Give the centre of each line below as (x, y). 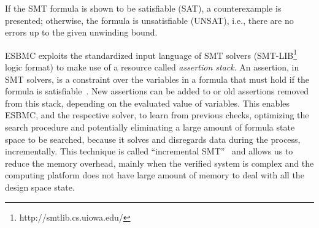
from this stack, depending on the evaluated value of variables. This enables (148, 103)
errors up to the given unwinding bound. (81, 32)
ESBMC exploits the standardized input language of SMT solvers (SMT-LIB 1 (151, 54)
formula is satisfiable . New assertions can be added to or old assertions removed (157, 91)
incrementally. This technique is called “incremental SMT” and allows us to (149, 151)
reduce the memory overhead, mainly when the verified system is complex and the (159, 163)
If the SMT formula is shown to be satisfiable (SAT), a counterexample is (143, 8)
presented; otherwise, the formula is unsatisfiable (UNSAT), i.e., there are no (149, 20)
